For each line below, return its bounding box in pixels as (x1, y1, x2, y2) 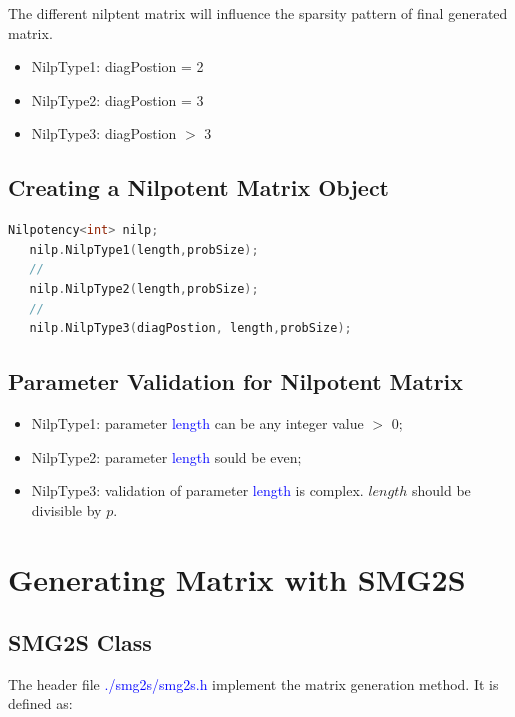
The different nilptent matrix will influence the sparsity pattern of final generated (8, 3, 508, 23)
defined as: (8, 693, 73, 714)
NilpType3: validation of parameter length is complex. (31, 480, 364, 501)
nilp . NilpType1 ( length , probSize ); (29, 242, 259, 257)
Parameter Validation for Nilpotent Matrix (8, 366, 464, 397)
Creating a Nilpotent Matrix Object (8, 172, 390, 203)
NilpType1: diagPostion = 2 (31, 56, 204, 77)
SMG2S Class (8, 627, 152, 658)
